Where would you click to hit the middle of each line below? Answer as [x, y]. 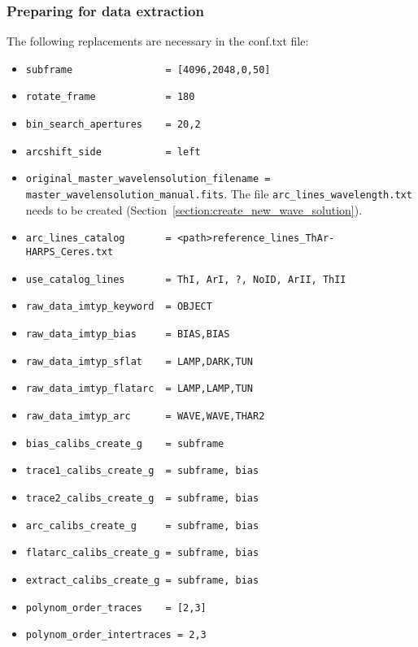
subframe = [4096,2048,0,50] [148, 69]
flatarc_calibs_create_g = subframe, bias [142, 553]
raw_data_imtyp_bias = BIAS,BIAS [128, 334]
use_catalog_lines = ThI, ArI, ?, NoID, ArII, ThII [186, 279]
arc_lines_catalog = [98, 239]
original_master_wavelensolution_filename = [148, 179]
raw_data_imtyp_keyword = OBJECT [119, 307]
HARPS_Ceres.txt [70, 252]
